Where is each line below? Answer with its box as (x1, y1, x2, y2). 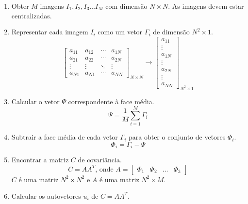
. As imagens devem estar (168, 1, 244, 11)
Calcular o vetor (11, 96, 60, 106)
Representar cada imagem (11, 27, 88, 37)
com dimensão (105, 1, 148, 11)
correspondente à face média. (68, 96, 154, 106)
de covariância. (78, 155, 122, 165)
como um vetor (98, 27, 143, 37)
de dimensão (153, 27, 190, 37)
